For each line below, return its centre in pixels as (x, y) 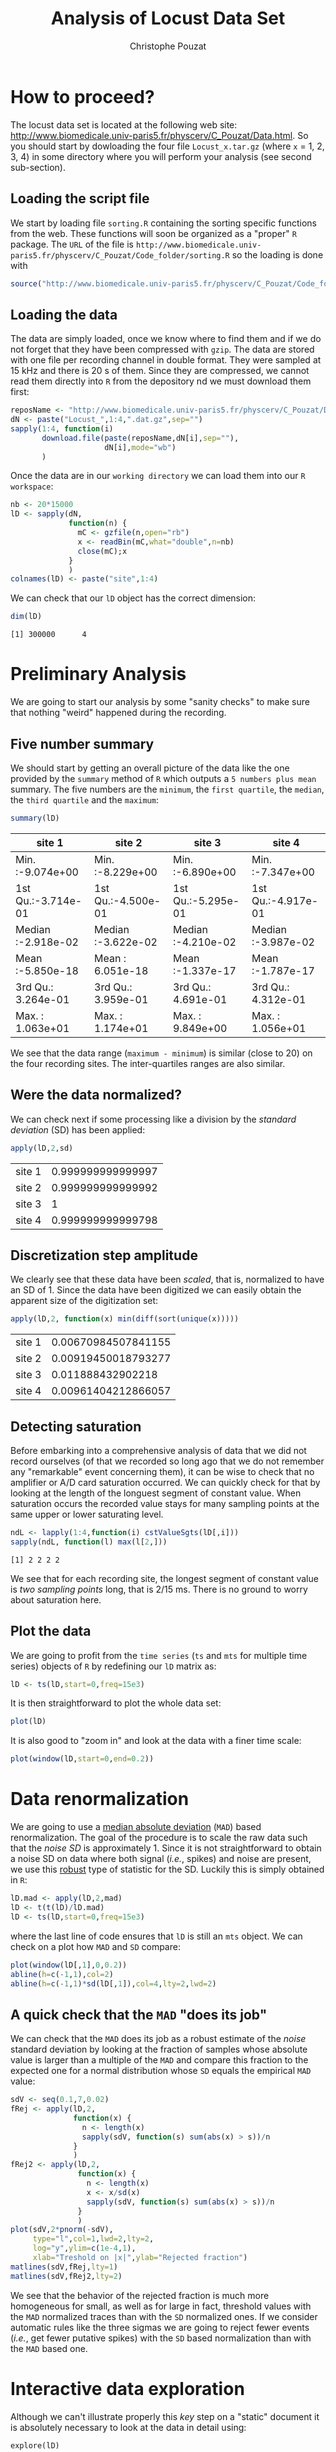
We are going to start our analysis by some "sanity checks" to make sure (160, 702)
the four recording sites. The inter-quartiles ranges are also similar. (148, 1063)
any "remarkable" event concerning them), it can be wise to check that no (162, 1471)
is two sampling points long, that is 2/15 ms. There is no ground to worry (159, 1589)
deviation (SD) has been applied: (78, 1129)
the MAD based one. (49, 2348)
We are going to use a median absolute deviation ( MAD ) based (136, 1827)
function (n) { (98, 523)
